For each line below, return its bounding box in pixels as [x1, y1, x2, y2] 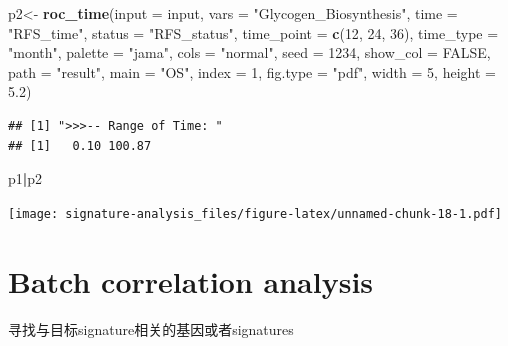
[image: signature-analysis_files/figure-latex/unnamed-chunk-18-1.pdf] [8, 206, 502, 221]
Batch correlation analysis [8, 260, 374, 301]
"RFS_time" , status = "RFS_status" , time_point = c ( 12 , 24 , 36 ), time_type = [8, 22, 499, 43]
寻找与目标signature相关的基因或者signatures [8, 318, 294, 339]
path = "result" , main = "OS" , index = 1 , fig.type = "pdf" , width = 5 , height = [8, 61, 496, 82]
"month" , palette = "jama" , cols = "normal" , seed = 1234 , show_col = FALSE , [8, 42, 491, 63]
